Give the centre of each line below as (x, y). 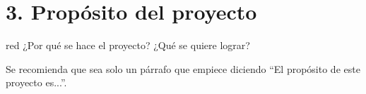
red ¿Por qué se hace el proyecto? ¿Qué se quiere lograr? (128, 45)
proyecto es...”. (36, 82)
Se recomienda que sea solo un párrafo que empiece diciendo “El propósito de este (183, 68)
